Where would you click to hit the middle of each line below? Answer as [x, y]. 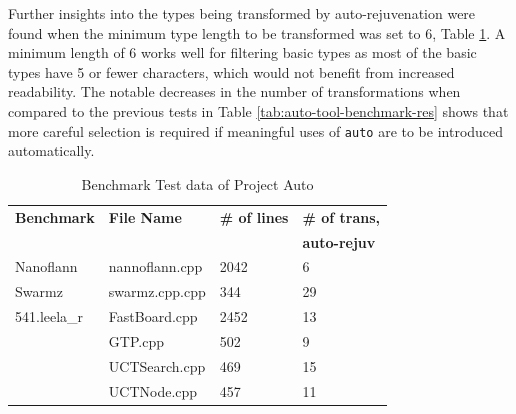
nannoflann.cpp [155, 266]
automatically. [51, 150]
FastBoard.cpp [153, 316]
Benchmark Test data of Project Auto [197, 183]
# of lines [254, 216]
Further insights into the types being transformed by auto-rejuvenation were [242, 13]
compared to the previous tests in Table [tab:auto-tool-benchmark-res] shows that [258, 110]
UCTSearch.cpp [157, 365]
